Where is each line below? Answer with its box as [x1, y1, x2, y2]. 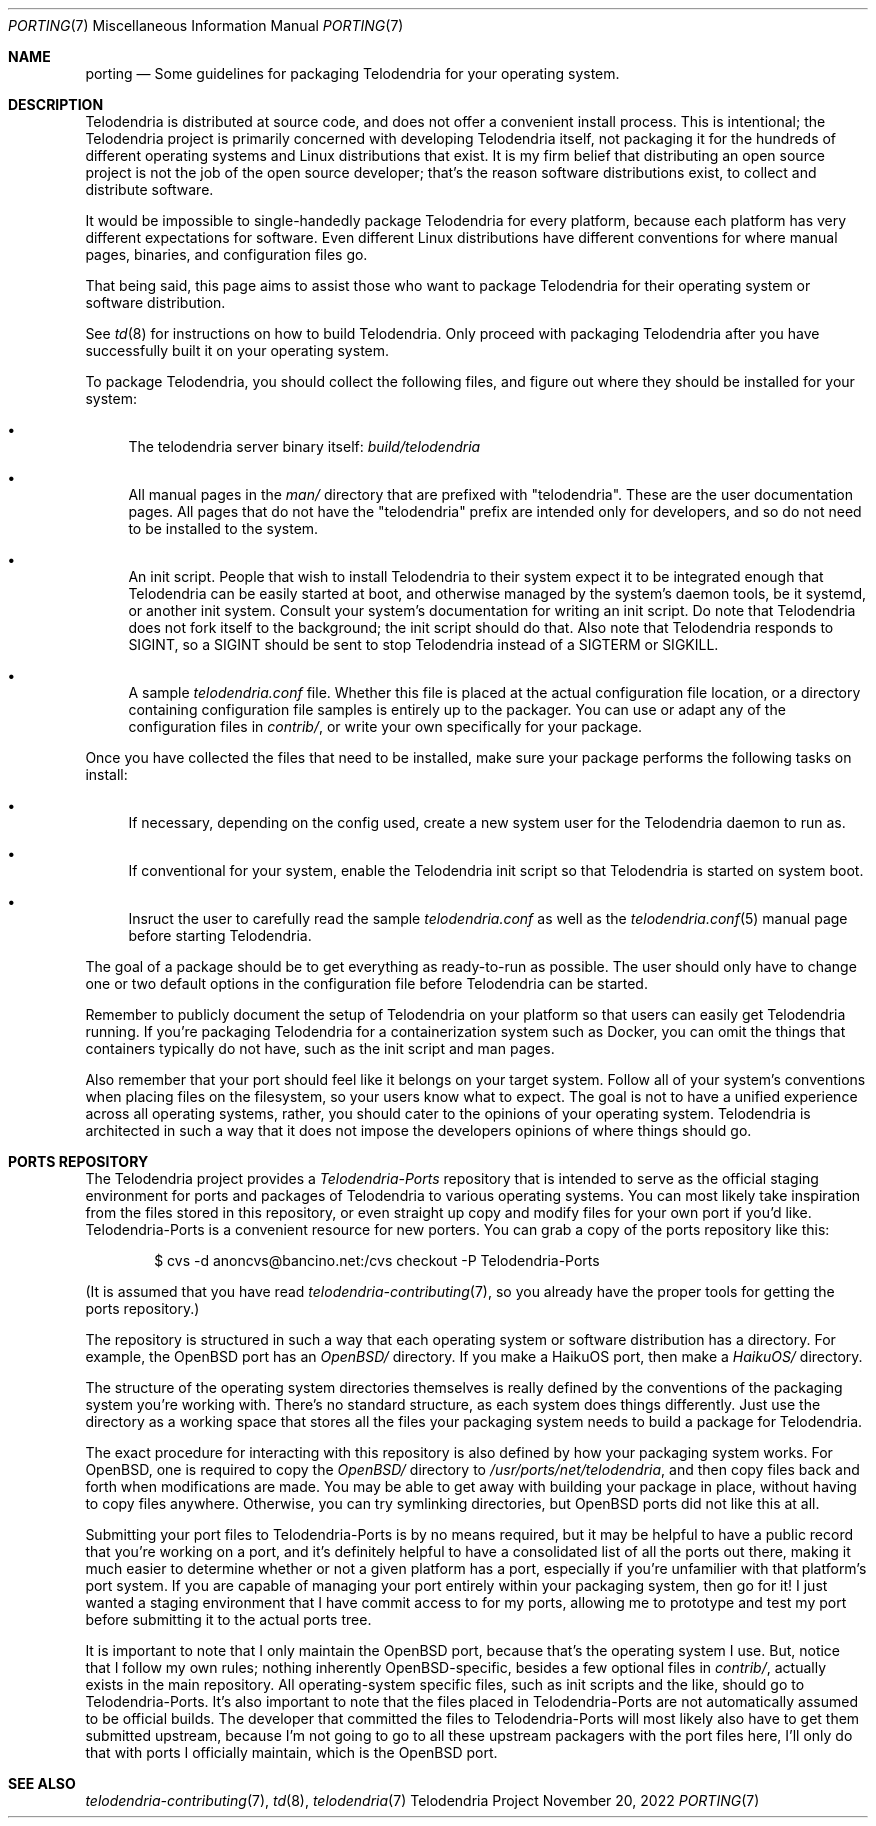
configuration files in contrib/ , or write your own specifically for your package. [128, 718, 643, 735]
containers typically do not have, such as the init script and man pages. [85, 1040, 555, 1057]
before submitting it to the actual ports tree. [85, 1611, 372, 1628]
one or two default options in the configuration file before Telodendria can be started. [85, 975, 648, 992]
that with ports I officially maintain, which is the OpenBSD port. [85, 1744, 498, 1761]
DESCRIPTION [8, 96, 104, 113]
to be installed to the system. [128, 520, 319, 537]
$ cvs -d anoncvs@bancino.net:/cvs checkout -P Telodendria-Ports [154, 1252, 600, 1269]
